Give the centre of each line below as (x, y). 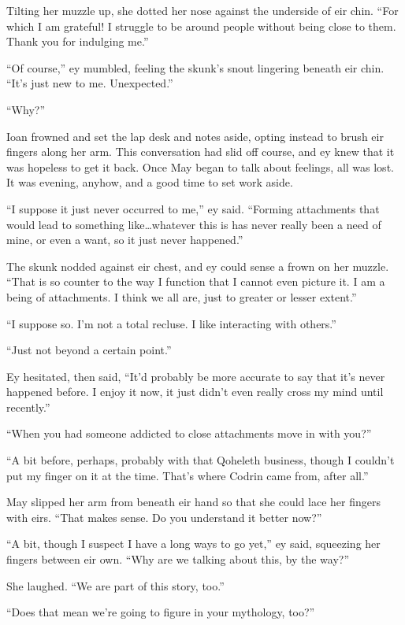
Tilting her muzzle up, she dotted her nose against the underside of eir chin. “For (202, 10)
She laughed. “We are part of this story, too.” (115, 585)
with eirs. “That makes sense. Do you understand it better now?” (164, 517)
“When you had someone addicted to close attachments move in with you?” (189, 433)
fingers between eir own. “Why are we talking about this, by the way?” (178, 559)
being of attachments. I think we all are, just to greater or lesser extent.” (182, 296)
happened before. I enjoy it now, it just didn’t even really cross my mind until (195, 392)
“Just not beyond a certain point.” (89, 350)
